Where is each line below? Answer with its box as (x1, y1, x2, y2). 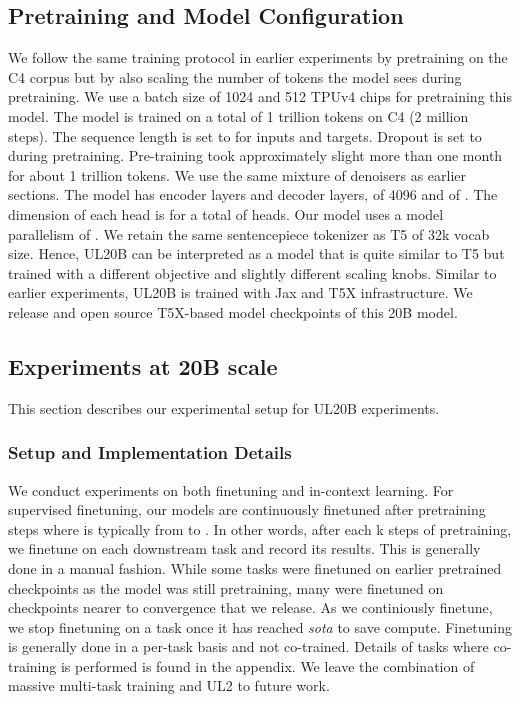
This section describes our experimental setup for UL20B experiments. (8, 397, 440, 418)
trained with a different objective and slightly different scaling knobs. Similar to (8, 262, 497, 283)
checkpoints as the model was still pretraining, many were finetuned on (8, 577, 444, 598)
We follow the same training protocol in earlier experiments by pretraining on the (8, 47, 508, 68)
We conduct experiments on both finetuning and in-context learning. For (8, 479, 454, 500)
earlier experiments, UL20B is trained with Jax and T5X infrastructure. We (8, 282, 473, 303)
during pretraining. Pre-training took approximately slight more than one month (8, 145, 503, 166)
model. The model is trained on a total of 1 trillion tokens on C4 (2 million (8, 105, 469, 126)
